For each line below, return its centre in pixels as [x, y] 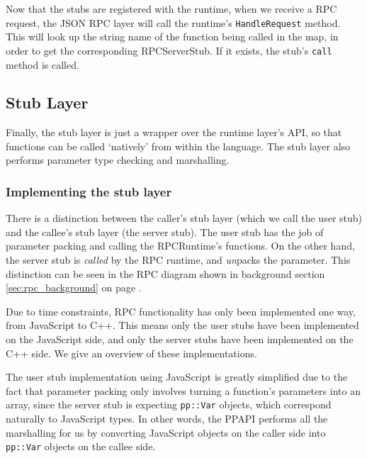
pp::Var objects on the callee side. [81, 446]
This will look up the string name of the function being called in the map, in [172, 37]
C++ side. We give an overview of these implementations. [131, 353]
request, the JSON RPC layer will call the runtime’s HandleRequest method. [173, 22]
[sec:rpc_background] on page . [74, 287]
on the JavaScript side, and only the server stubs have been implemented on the [180, 339]
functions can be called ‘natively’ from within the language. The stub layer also [178, 146]
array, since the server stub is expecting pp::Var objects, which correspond [169, 404]
